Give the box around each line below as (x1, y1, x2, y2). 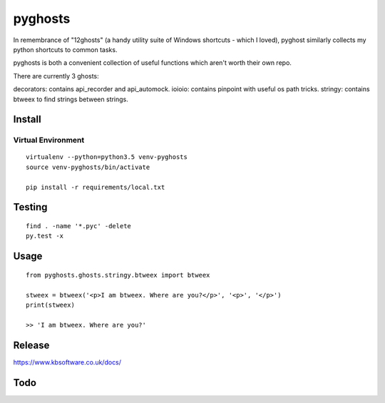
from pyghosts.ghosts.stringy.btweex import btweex (26, 271, 210, 279)
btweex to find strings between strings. (13, 95, 128, 103)
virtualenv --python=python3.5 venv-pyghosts (26, 153, 188, 161)
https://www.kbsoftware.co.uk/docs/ (13, 357, 121, 367)
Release (13, 339, 50, 351)
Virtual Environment (13, 136, 85, 146)
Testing (13, 201, 48, 213)
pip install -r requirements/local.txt (26, 183, 165, 191)
